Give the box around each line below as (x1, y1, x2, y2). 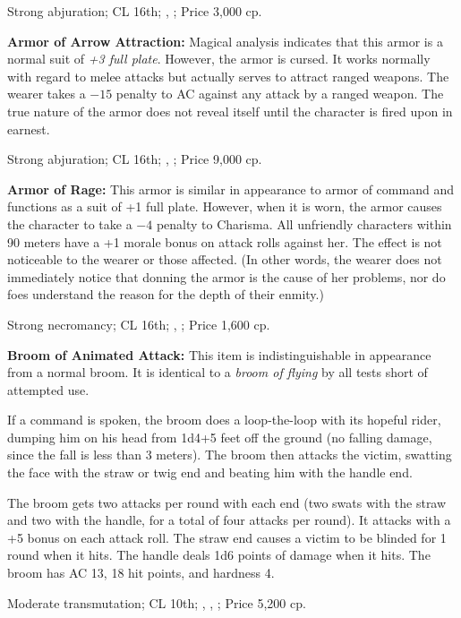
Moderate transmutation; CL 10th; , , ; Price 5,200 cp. (7, 593, 306, 612)
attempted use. (7, 380, 90, 399)
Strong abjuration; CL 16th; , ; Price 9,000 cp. (7, 150, 262, 168)
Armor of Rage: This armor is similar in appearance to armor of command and (7, 179, 454, 198)
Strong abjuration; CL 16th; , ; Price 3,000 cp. (7, 2, 262, 20)
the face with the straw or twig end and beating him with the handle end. (7, 463, 413, 482)
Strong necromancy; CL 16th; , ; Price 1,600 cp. (7, 314, 270, 333)
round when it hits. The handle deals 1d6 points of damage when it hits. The (7, 545, 431, 564)
